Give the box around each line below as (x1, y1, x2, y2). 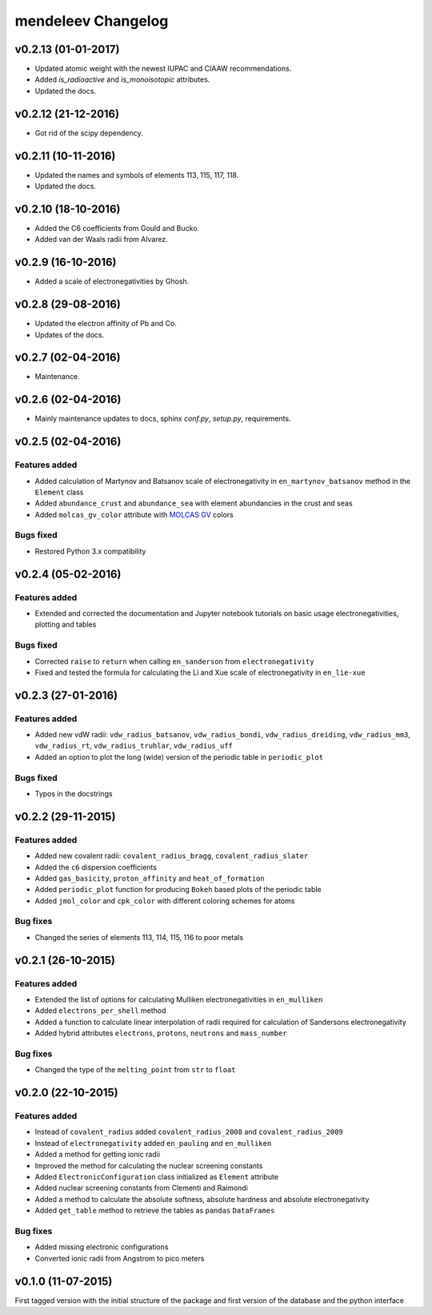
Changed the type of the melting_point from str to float (34, 1065, 236, 1075)
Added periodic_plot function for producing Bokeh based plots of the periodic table (34, 885, 322, 894)
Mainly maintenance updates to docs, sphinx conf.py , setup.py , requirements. (34, 413, 291, 424)
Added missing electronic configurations (34, 1242, 169, 1252)
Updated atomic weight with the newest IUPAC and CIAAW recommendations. (34, 64, 292, 74)
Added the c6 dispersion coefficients (34, 862, 158, 872)
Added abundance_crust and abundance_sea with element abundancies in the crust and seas (34, 498, 353, 508)
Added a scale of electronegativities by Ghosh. (34, 276, 190, 286)
